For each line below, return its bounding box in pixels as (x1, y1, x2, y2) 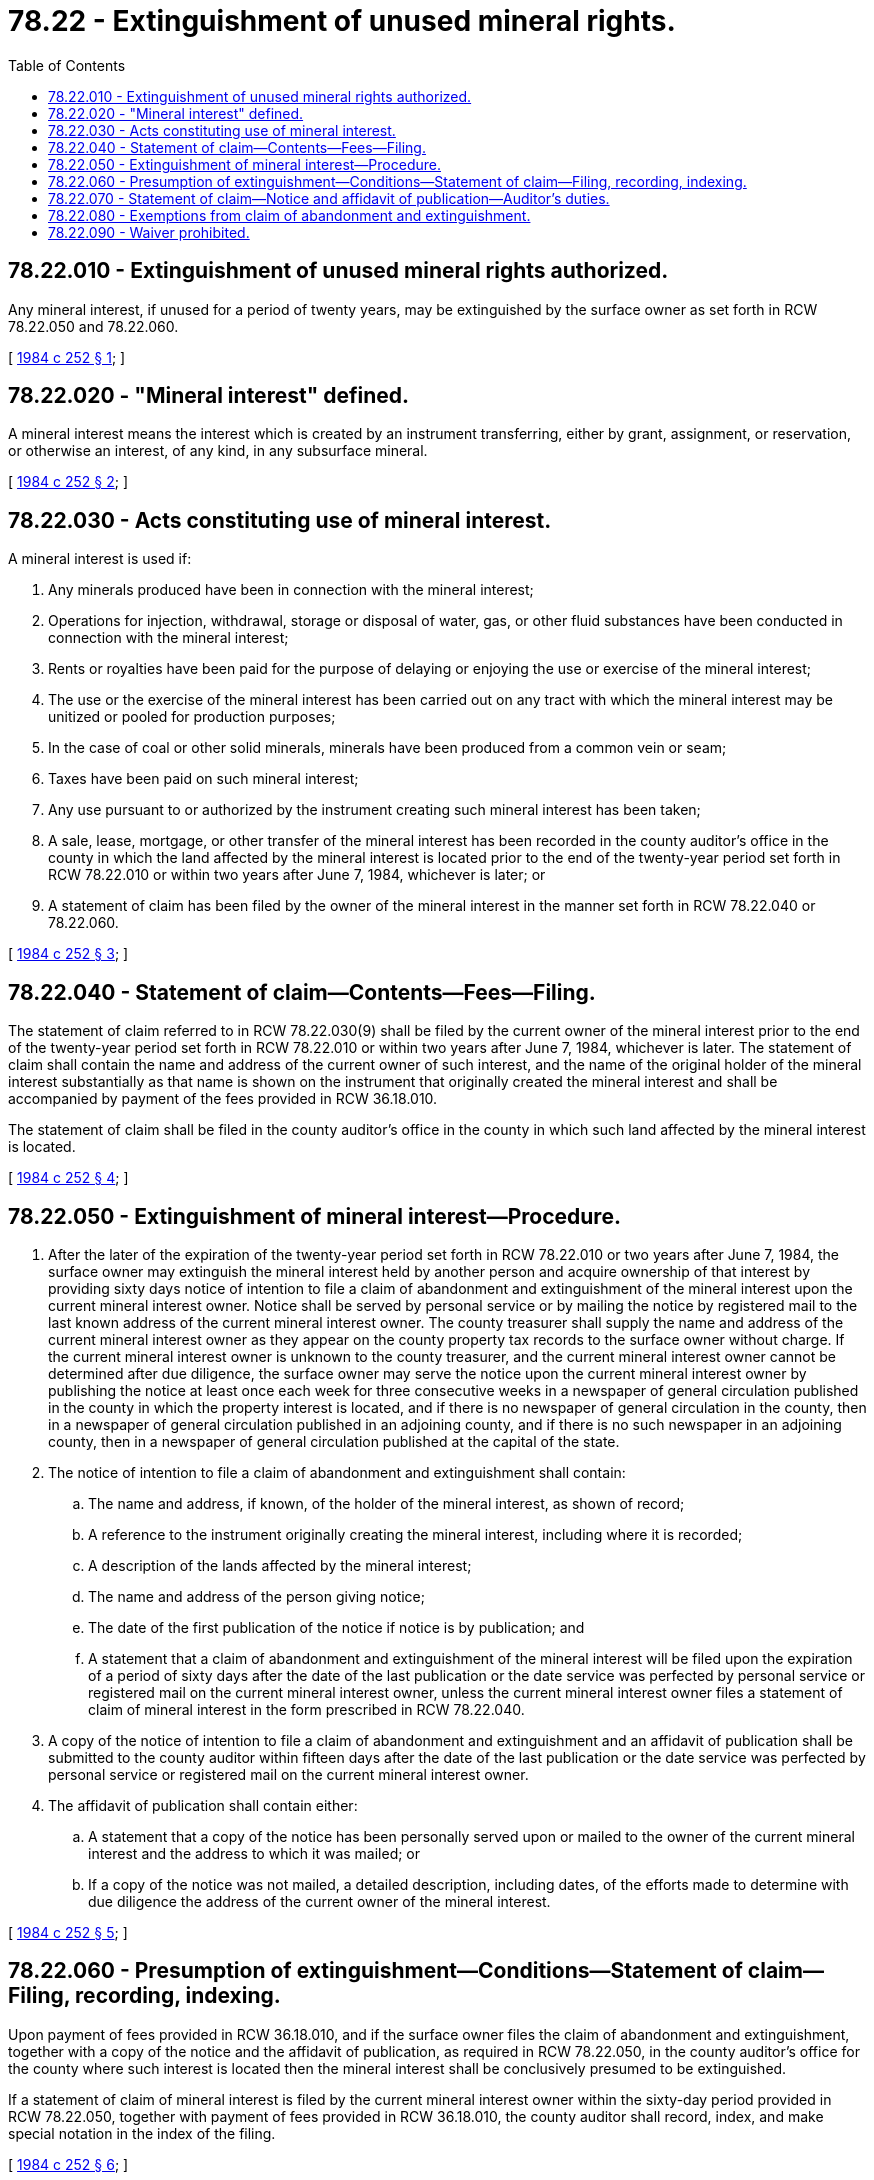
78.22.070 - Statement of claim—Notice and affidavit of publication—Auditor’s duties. (48, 189, 610, 207)
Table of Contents (8, 56, 126, 74)
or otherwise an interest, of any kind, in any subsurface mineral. (8, 442, 428, 460)
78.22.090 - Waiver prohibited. (48, 223, 250, 241)
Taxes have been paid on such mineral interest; (48, 770, 359, 788)
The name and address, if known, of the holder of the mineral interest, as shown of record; (88, 1494, 685, 1512)
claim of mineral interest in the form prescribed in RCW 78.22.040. (88, 1700, 525, 1718)
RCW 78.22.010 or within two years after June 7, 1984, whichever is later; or (48, 866, 546, 884)
